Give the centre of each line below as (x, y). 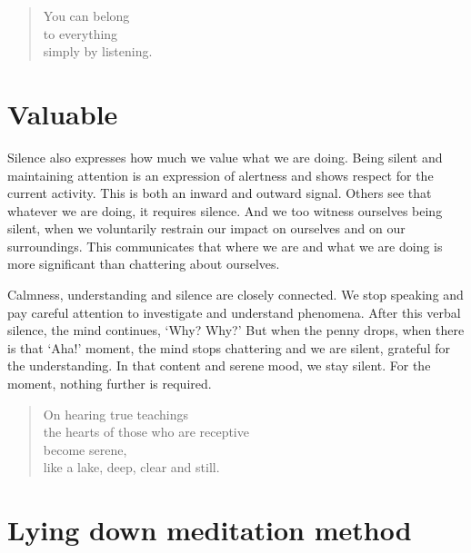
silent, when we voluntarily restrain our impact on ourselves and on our (206, 228)
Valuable (63, 113)
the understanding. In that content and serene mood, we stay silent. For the (219, 365)
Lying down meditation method (210, 530)
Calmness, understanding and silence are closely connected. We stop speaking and (235, 295)
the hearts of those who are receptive (146, 432)
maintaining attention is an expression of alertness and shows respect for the (220, 175)
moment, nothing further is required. (110, 384)
